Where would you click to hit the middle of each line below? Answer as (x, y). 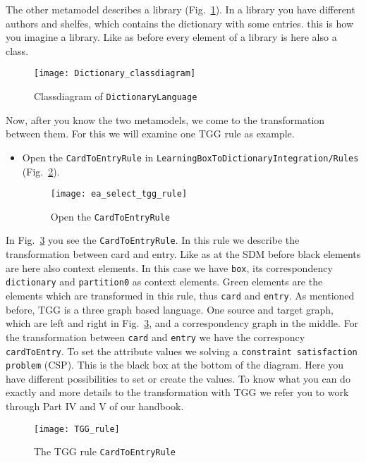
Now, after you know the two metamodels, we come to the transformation (165, 119)
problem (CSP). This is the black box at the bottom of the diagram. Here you (175, 365)
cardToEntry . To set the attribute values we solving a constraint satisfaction (182, 351)
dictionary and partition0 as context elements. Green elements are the (164, 282)
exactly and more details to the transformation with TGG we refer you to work (177, 392)
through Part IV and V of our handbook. (95, 406)
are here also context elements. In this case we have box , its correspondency (169, 267)
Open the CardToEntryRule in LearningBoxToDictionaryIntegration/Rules (190, 157)
